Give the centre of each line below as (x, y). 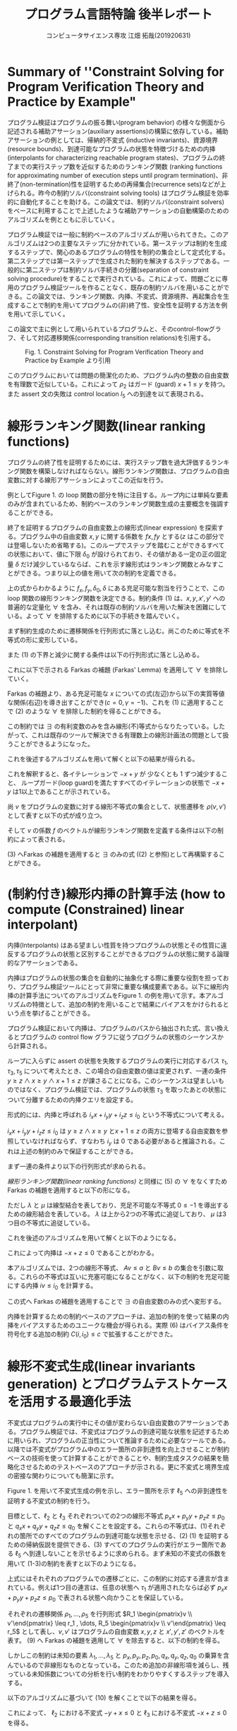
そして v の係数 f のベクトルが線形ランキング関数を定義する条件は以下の (113, 830)
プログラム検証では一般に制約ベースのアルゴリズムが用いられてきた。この (115, 234)
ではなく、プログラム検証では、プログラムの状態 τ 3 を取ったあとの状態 (117, 1090)
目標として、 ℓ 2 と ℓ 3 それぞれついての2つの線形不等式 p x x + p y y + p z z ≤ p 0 (116, 1517)
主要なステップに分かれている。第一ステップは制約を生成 (144, 243)
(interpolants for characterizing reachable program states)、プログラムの (113, 157)
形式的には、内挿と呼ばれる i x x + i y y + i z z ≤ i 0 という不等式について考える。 (117, 1115)
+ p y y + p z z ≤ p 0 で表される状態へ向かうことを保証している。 (97, 1598)
